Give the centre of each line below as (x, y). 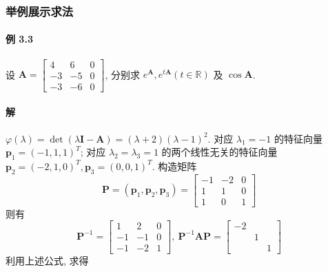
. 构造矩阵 (174, 166)
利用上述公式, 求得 (47, 260)
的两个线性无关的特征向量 (219, 152)
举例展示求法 (40, 11)
